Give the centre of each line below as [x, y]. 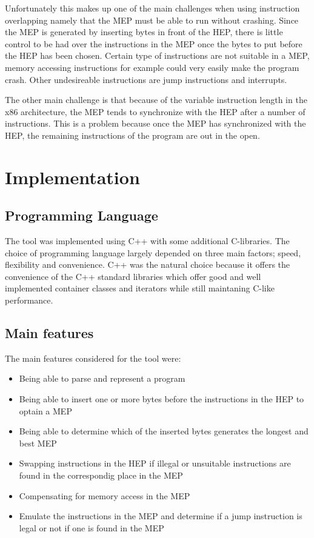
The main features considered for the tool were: [93, 358]
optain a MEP [45, 410]
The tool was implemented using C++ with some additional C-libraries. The [147, 241]
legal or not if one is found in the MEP [92, 527]
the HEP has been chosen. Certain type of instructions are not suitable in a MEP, [157, 55]
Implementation [72, 177]
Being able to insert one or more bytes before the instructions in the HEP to [162, 399]
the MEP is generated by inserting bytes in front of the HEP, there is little [144, 32]
